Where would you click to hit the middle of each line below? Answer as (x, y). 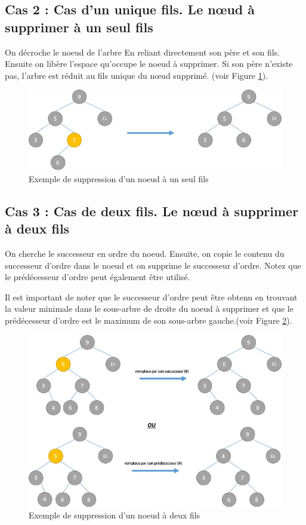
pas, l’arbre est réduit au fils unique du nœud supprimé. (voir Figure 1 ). (137, 75)
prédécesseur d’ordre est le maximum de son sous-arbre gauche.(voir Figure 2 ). (149, 320)
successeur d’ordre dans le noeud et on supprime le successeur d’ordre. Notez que (153, 265)
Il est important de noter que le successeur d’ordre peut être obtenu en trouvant (151, 297)
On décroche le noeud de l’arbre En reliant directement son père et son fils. (143, 52)
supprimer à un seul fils (79, 27)
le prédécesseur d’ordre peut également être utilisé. (98, 277)
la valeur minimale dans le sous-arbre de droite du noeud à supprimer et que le (149, 308)
